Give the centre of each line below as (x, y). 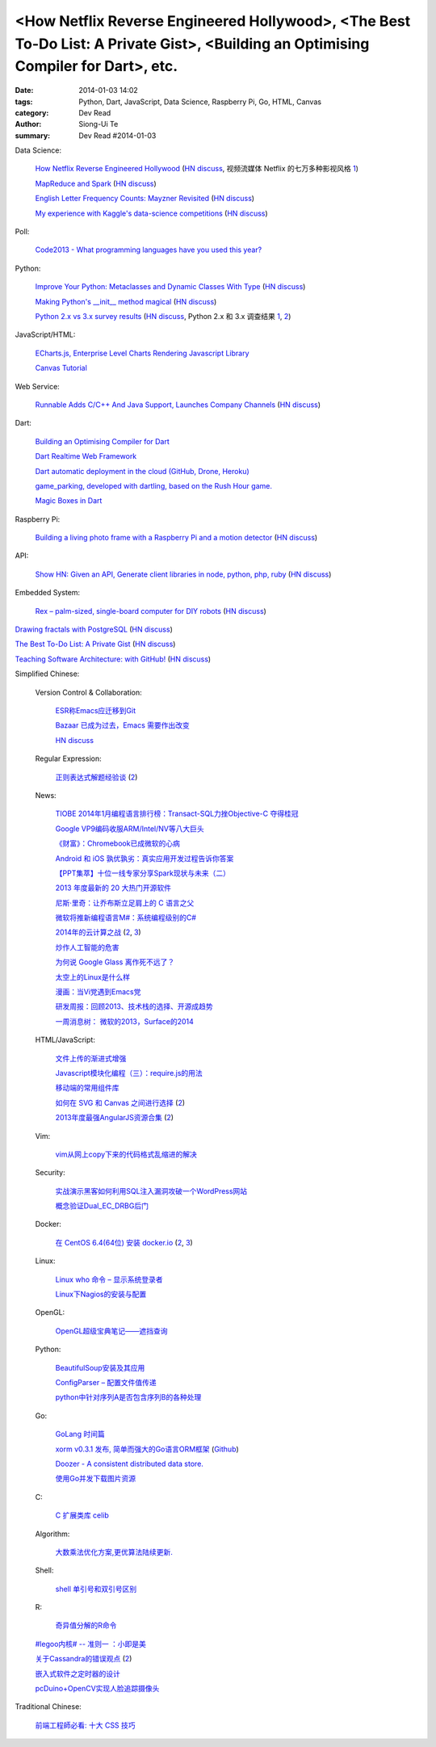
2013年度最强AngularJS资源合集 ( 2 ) (114, 1118)
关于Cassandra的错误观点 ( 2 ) (84, 1659)
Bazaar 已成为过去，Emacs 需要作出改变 (122, 725)
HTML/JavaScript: (65, 1040)
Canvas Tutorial (61, 368)
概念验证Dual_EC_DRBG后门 (102, 1206)
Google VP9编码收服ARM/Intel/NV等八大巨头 (130, 829)
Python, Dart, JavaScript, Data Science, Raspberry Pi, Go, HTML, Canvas (200, 102)
